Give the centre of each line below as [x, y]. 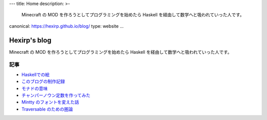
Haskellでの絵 [35, 75]
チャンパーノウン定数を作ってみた [56, 95]
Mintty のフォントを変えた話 [50, 102]
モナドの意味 [35, 88]
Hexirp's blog [30, 40]
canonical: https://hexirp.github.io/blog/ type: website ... [66, 26]
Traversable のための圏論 [47, 109]
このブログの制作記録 [43, 81]
